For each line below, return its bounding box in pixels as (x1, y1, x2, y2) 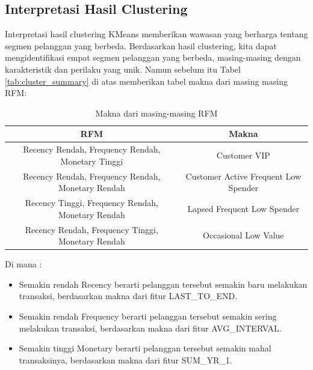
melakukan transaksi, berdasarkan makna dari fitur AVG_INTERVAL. (19, 321, 282, 334)
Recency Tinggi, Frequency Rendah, (25, 196, 158, 209)
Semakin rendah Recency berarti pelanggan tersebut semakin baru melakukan (19, 277, 308, 290)
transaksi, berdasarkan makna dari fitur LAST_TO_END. (19, 290, 238, 302)
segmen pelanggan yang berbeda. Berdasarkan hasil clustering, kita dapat (5, 39, 277, 52)
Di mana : (5, 258, 42, 270)
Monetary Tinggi (60, 154, 123, 167)
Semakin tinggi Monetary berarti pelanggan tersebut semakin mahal (19, 342, 271, 354)
